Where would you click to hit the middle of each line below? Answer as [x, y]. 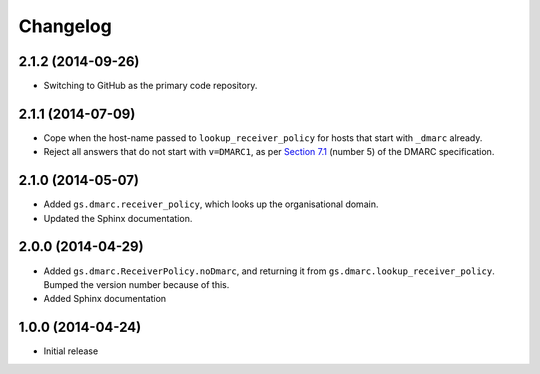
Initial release [71, 351]
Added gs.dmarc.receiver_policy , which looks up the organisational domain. [211, 204]
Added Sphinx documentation [105, 299]
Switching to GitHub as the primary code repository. [150, 86]
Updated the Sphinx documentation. [118, 218]
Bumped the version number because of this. [136, 284]
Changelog [65, 26]
